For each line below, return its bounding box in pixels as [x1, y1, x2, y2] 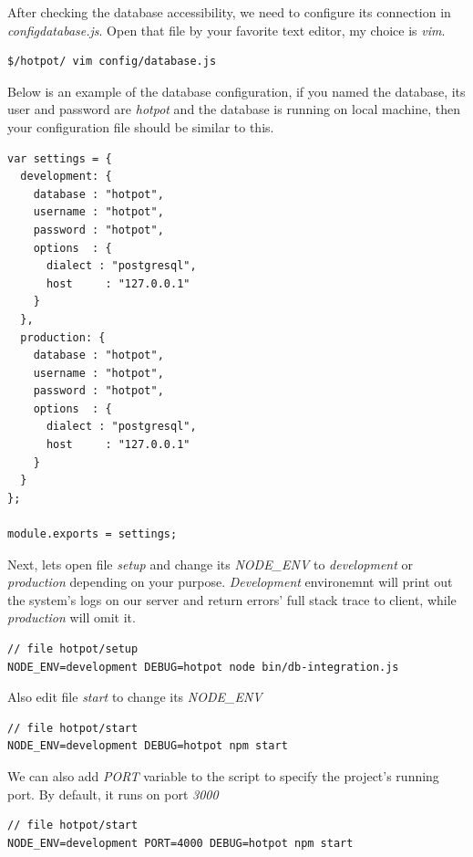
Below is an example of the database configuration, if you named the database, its [7, 81, 466, 100]
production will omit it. [7, 608, 136, 627]
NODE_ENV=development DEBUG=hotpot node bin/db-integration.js [7, 660, 399, 674]
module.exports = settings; [7, 528, 178, 541]
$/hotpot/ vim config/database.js [7, 55, 217, 68]
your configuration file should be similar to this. [7, 117, 274, 136]
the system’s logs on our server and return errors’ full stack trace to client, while [7, 590, 457, 609]
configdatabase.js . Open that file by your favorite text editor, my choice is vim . [7, 20, 446, 39]
